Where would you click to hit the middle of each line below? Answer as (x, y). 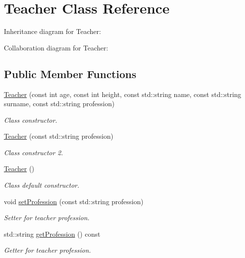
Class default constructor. (42, 185)
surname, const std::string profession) (59, 104)
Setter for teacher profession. (47, 218)
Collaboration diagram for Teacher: (56, 47)
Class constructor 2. (34, 152)
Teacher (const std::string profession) (59, 136)
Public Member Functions (70, 73)
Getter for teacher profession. (48, 250)
